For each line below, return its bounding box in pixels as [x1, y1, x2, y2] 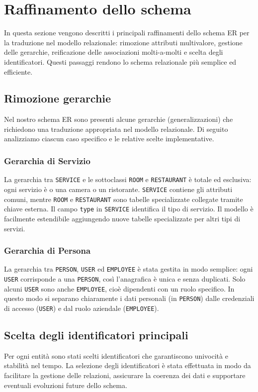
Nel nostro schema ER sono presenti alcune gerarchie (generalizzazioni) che [4, 114, 233, 124]
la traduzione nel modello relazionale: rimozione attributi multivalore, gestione [4, 37, 243, 47]
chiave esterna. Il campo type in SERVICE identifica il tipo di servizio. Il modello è [4, 203, 254, 214]
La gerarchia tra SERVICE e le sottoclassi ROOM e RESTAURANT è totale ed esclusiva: [4, 174, 252, 185]
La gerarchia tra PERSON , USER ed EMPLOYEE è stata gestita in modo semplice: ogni [4, 264, 253, 274]
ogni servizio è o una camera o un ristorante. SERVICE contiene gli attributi [4, 184, 233, 194]
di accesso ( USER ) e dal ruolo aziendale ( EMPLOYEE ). [4, 302, 159, 313]
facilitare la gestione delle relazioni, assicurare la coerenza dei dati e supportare [4, 370, 246, 380]
